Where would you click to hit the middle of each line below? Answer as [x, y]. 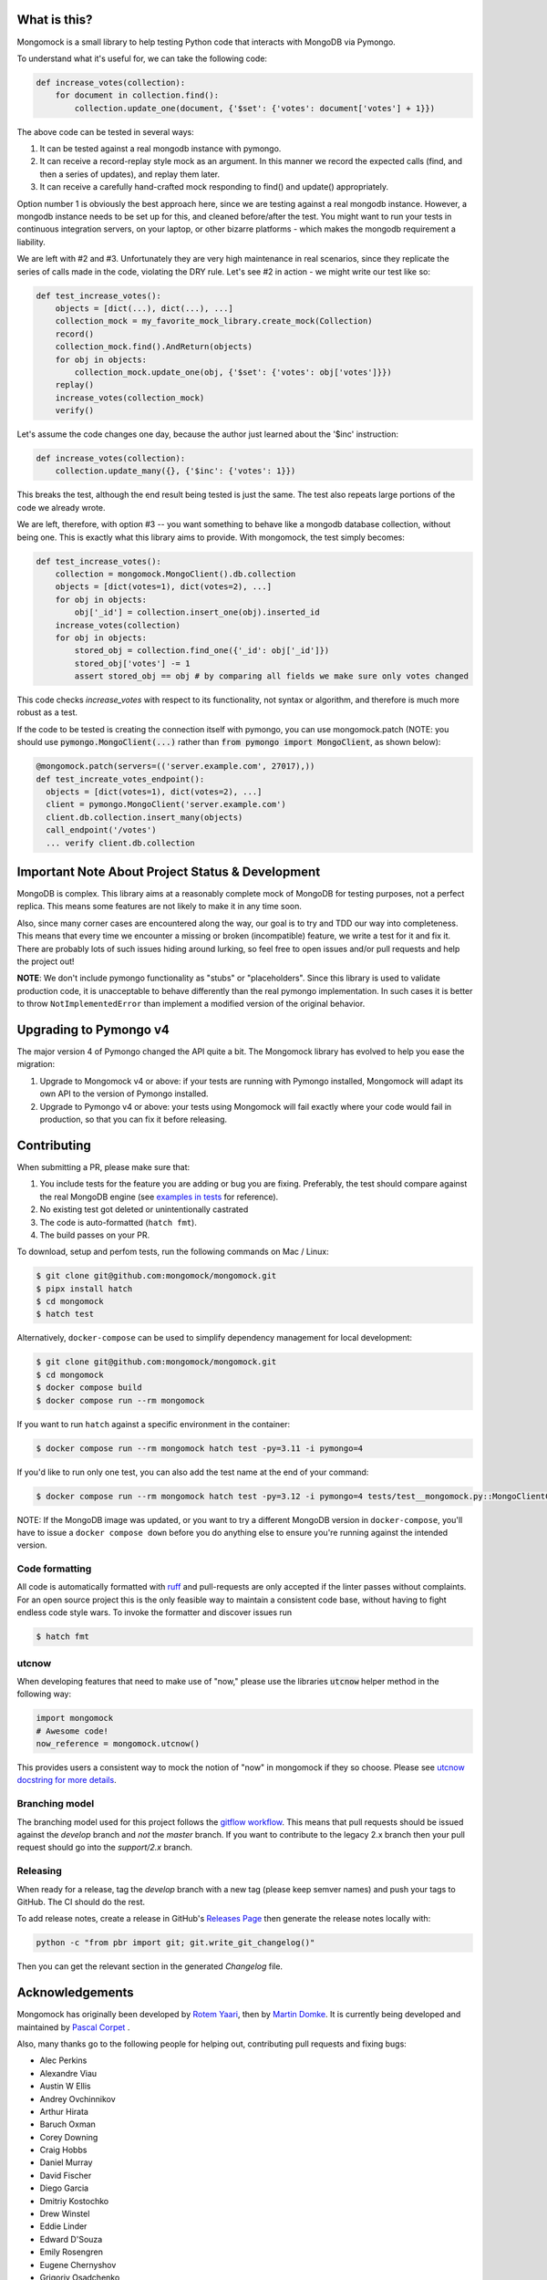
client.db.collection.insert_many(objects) [144, 817]
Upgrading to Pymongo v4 [93, 1030]
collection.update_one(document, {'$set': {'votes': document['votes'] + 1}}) [255, 108]
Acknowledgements [75, 1993]
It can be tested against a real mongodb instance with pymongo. [160, 149]
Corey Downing [69, 2137]
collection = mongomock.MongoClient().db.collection [175, 574]
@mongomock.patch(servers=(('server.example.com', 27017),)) [175, 767]
